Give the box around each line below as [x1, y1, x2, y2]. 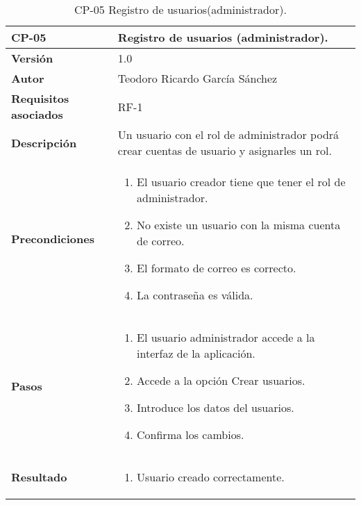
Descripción [11, 134, 77, 151]
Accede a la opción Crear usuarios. [137, 372, 305, 388]
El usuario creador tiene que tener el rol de [137, 174, 346, 190]
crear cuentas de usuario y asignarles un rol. [117, 142, 332, 158]
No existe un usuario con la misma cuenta [137, 217, 341, 233]
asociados [11, 106, 63, 122]
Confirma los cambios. [137, 427, 244, 442]
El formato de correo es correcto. [137, 260, 296, 276]
